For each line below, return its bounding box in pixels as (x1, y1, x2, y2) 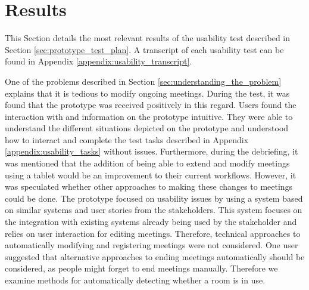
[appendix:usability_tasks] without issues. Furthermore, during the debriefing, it (5, 145, 298, 158)
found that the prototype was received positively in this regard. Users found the (5, 98, 296, 111)
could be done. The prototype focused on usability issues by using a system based (5, 192, 303, 204)
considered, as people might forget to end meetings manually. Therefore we (5, 262, 278, 274)
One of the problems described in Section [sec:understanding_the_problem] (5, 75, 282, 87)
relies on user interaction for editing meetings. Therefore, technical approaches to (5, 227, 301, 239)
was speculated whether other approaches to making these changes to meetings (5, 180, 293, 193)
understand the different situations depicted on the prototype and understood (5, 122, 289, 134)
